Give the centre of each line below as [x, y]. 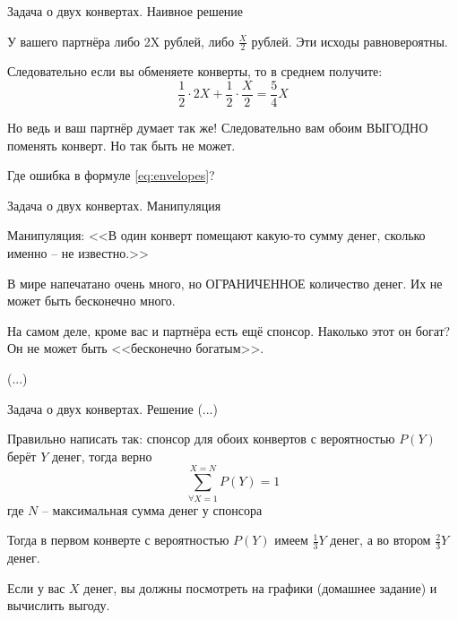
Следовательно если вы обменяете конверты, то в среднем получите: [195, 71]
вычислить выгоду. [59, 605]
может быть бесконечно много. [91, 301]
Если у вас [36, 587]
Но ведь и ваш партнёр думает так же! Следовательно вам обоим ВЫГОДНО [218, 128]
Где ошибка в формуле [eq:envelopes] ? [111, 175]
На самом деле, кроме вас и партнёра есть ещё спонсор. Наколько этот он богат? [229, 330]
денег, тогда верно [102, 456]
